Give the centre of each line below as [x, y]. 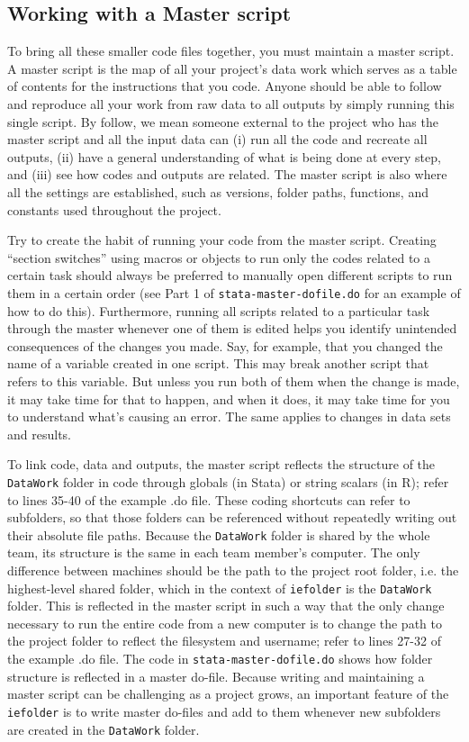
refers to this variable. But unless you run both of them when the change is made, [234, 380]
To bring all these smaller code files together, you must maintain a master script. [231, 51]
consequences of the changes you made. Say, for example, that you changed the [225, 345]
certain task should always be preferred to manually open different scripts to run [230, 275]
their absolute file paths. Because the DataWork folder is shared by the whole [219, 534]
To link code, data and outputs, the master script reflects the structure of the [221, 464]
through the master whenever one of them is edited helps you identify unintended [232, 328]
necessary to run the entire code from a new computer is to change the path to [225, 623]
